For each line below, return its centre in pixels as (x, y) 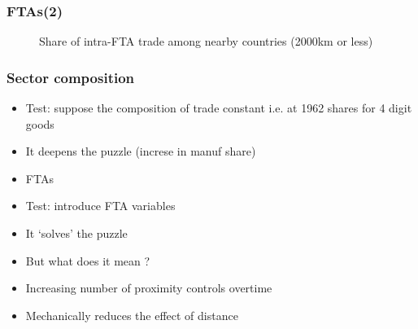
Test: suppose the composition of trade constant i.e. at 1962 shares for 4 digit (219, 108)
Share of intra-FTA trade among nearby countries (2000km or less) (206, 41)
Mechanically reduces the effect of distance (132, 315)
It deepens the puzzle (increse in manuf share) (141, 151)
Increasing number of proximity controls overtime (149, 288)
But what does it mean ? (88, 260)
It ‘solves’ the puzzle (76, 233)
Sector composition (71, 77)
